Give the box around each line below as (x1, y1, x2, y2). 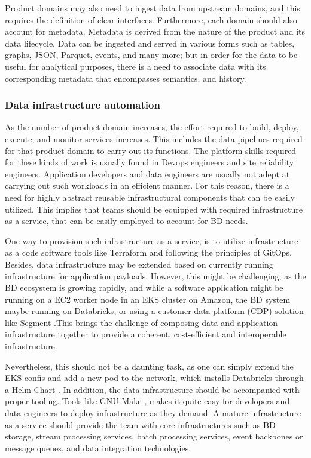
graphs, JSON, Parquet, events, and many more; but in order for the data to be (5, 48, 298, 61)
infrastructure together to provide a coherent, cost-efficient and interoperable (5, 328, 286, 340)
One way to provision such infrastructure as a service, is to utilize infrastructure (5, 234, 298, 247)
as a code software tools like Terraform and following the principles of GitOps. (5, 246, 292, 259)
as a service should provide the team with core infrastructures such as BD (5, 418, 276, 431)
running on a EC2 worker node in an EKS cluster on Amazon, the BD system (5, 293, 291, 305)
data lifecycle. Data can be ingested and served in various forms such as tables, (5, 36, 295, 49)
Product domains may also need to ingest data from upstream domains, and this (5, 2, 300, 14)
